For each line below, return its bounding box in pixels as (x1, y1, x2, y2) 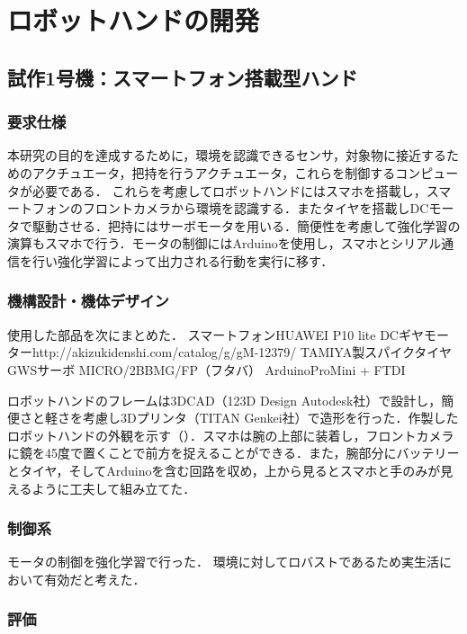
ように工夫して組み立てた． (31, 478, 196, 497)
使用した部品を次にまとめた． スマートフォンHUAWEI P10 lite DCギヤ (7, 325, 424, 344)
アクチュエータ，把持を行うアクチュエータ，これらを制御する (31, 163, 396, 182)
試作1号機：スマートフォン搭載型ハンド (7, 63, 358, 91)
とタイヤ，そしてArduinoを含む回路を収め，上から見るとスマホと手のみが (7, 460, 441, 479)
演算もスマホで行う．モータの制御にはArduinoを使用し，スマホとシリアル (7, 234, 442, 253)
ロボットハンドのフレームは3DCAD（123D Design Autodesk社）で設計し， (7, 390, 442, 409)
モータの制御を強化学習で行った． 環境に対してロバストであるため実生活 (7, 552, 440, 571)
